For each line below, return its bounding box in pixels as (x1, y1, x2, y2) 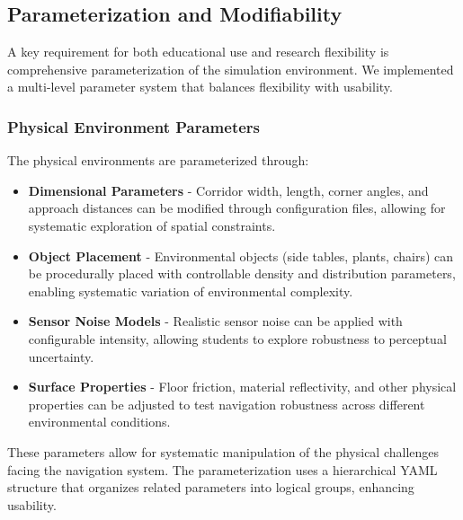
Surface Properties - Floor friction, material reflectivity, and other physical (28, 377, 457, 396)
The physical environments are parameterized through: (7, 151, 309, 170)
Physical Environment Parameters (7, 115, 261, 137)
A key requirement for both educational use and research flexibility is (7, 42, 389, 61)
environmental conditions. (28, 412, 171, 431)
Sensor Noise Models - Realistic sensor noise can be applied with (28, 312, 403, 331)
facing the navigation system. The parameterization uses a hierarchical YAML (7, 460, 438, 479)
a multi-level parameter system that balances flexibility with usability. (7, 77, 393, 96)
